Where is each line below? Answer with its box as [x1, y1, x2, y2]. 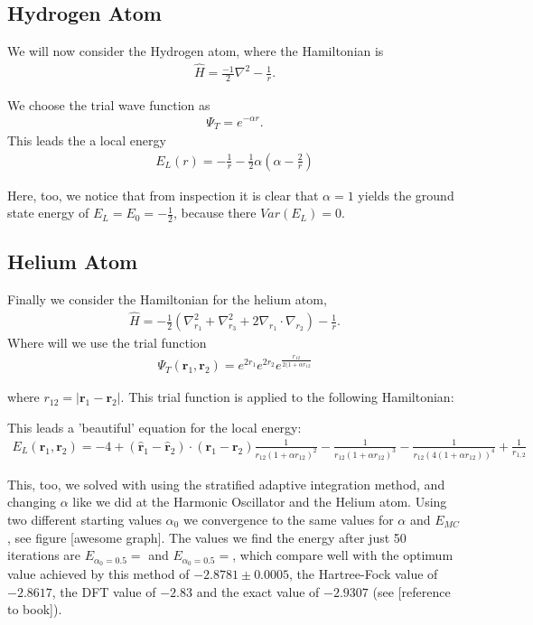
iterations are [7, 546, 81, 564]
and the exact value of [196, 582, 320, 601]
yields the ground [358, 185, 454, 204]
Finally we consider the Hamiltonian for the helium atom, [7, 290, 327, 309]
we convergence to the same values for [182, 509, 394, 528]
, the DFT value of [51, 582, 156, 601]
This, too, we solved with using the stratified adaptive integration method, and [7, 474, 445, 493]
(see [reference [372, 582, 451, 601]
